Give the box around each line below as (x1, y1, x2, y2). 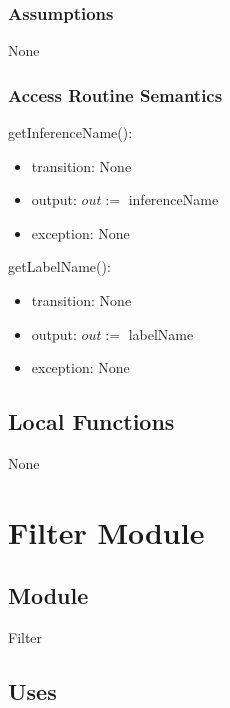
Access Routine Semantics (8, 82, 223, 107)
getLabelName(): (8, 256, 111, 277)
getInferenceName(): (8, 122, 133, 143)
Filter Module (8, 511, 205, 552)
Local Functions (8, 406, 175, 437)
